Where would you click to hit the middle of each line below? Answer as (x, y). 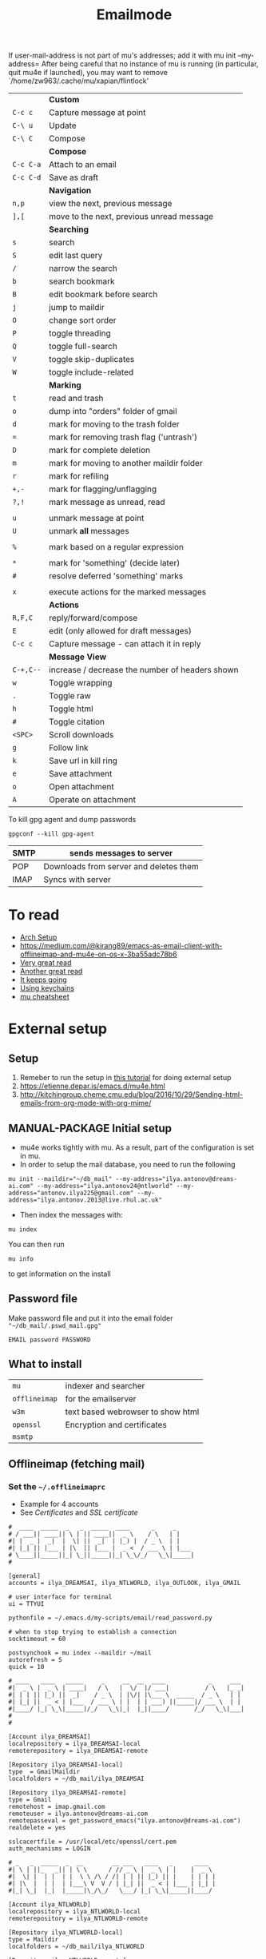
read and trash (76, 399)
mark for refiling (79, 476)
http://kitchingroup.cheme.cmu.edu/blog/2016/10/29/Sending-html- (131, 1095)
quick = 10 (26, 1667)
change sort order (83, 320)
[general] (25, 1576)
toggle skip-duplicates (92, 360)
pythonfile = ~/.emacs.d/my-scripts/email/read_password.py (111, 1618)
